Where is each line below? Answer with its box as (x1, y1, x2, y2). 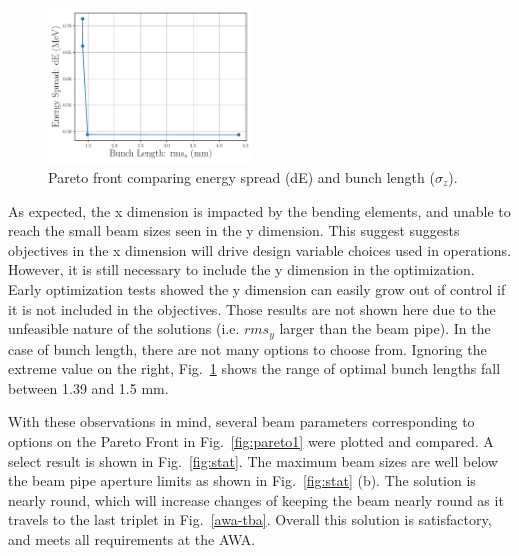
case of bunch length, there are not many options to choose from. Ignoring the (8, 338, 487, 359)
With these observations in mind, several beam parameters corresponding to (8, 411, 475, 432)
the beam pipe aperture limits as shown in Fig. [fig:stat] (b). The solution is (8, 470, 476, 491)
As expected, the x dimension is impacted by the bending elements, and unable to (8, 200, 511, 221)
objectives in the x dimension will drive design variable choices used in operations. (8, 239, 512, 260)
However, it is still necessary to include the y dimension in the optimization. (8, 259, 475, 280)
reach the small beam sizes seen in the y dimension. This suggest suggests (8, 220, 460, 241)
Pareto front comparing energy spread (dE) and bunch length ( (48, 166, 435, 187)
